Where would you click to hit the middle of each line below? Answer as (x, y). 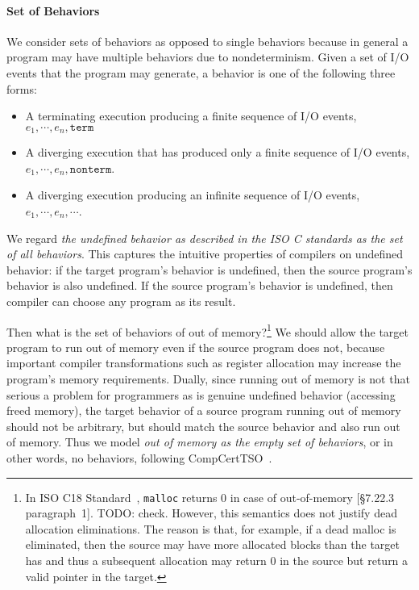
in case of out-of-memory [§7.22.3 (312, 497)
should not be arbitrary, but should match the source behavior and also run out (203, 426)
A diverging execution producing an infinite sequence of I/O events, (193, 195)
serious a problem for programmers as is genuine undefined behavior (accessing (201, 394)
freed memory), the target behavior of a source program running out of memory (204, 410)
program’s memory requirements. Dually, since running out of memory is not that (208, 379)
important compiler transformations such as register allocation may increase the (204, 363)
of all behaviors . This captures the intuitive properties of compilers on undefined (205, 254)
